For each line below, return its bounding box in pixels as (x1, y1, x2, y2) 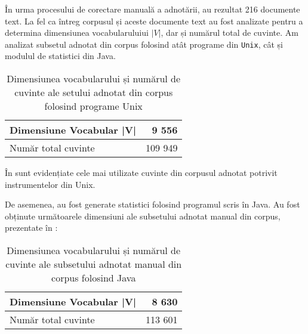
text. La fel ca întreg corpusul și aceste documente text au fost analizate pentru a (5, 14, 303, 27)
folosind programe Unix (44, 99, 143, 113)
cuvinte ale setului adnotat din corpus (14, 85, 173, 100)
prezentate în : (5, 221, 58, 234)
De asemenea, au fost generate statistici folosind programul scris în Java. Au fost (5, 198, 300, 211)
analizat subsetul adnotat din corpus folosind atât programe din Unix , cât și (5, 38, 283, 50)
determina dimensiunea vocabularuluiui (5, 26, 149, 39)
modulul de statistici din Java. (5, 50, 116, 62)
